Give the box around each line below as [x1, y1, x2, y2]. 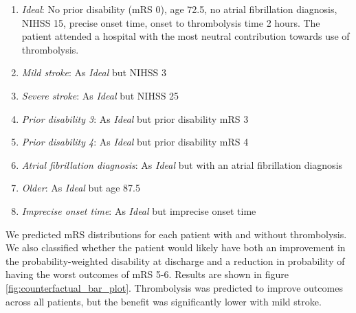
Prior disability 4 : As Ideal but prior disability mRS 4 [21, 135, 249, 149]
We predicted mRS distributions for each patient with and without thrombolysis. [5, 227, 347, 241]
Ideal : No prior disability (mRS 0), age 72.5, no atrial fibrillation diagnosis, [21, 2, 337, 16]
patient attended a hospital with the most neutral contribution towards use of [21, 29, 350, 43]
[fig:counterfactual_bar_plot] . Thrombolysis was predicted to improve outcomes [5, 280, 343, 294]
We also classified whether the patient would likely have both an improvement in [5, 240, 346, 255]
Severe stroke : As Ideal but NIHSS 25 [21, 88, 179, 102]
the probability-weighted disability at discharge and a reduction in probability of [5, 253, 345, 268]
